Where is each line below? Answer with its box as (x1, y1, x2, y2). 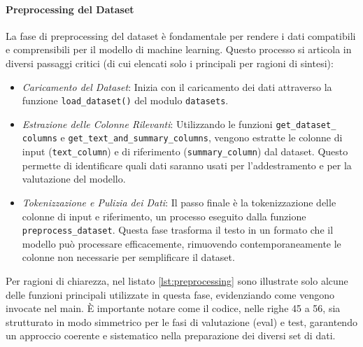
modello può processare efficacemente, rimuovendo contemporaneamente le (22, 236, 341, 250)
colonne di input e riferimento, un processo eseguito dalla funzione (22, 208, 306, 223)
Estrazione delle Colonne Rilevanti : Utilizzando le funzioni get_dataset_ (22, 116, 336, 131)
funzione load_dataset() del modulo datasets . (22, 93, 229, 108)
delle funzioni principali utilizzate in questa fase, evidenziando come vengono (6, 287, 334, 302)
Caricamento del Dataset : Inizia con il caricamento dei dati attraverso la (22, 79, 332, 94)
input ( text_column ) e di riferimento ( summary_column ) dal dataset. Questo (22, 144, 348, 159)
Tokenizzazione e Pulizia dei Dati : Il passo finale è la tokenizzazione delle (22, 194, 336, 209)
